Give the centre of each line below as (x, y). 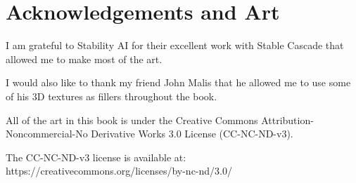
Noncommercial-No (47, 134)
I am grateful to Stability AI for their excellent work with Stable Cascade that (175, 45)
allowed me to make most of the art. (84, 59)
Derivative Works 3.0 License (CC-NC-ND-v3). (192, 134)
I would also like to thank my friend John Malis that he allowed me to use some (178, 82)
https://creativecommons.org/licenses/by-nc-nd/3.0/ (119, 171)
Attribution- (287, 120)
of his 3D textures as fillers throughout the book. (112, 96)
